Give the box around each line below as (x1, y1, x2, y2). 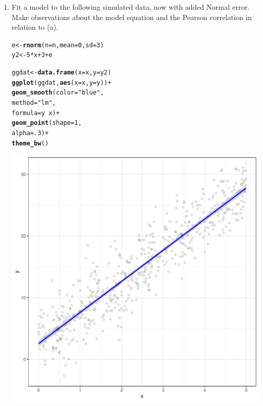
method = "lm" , (11, 99, 56, 107)
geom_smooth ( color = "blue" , (11, 89, 104, 97)
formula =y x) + (11, 109, 60, 117)
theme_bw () (11, 139, 49, 147)
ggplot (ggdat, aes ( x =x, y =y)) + (11, 79, 112, 86)
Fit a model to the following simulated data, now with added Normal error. (11, 2, 250, 12)
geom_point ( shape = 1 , (11, 119, 82, 127)
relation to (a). (11, 22, 59, 32)
